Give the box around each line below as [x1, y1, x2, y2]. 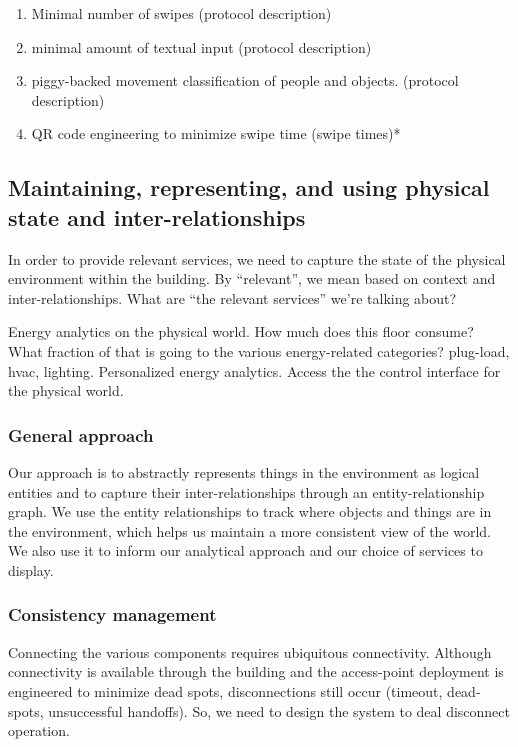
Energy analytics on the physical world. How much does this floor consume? [8, 321, 474, 342]
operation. [8, 720, 70, 741]
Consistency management [8, 602, 217, 627]
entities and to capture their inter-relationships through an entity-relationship [8, 481, 485, 502]
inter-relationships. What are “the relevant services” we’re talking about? [8, 287, 457, 308]
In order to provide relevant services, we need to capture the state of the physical [8, 248, 506, 269]
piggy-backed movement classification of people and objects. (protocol [31, 70, 459, 91]
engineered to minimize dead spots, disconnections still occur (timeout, [8, 680, 443, 701]
